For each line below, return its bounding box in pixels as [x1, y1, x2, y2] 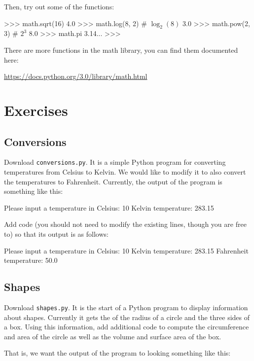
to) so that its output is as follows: [4, 228, 109, 239]
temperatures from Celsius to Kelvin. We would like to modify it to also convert [4, 167, 246, 177]
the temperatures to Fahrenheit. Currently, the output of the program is [4, 176, 222, 186]
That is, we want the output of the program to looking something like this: [4, 348, 231, 358]
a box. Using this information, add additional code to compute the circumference [4, 322, 249, 332]
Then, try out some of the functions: [4, 1, 114, 11]
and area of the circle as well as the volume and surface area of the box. [4, 331, 221, 341]
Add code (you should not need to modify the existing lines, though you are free [4, 219, 247, 229]
